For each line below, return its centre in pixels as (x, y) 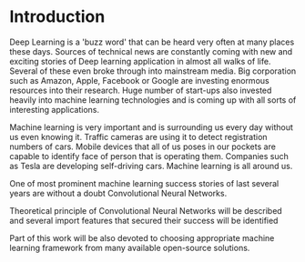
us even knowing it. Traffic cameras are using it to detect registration (138, 136)
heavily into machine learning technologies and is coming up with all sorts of (153, 100)
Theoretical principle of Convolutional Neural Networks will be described (146, 210)
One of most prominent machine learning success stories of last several (144, 183)
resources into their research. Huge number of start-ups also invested (141, 90)
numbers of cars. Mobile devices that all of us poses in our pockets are (142, 146)
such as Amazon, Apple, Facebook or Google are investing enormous (140, 80)
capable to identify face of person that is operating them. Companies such (149, 156)
